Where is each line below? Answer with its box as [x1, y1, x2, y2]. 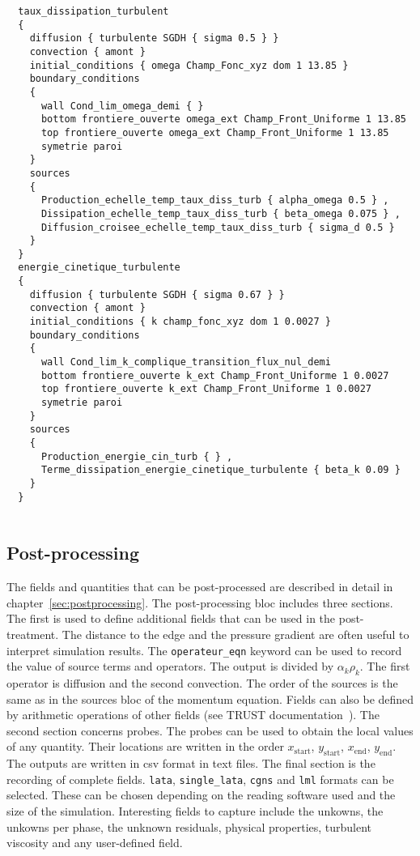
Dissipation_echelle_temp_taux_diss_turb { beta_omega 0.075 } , [40, 207, 401, 219]
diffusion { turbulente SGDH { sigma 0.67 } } [29, 288, 285, 300]
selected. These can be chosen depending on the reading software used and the [6, 786, 396, 803]
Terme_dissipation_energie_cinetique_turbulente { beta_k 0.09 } [40, 464, 401, 476]
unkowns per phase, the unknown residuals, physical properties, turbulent [6, 818, 372, 835]
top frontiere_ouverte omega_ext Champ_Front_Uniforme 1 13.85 [40, 126, 389, 138]
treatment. [6, 625, 59, 642]
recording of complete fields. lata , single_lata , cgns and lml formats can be [6, 770, 394, 787]
